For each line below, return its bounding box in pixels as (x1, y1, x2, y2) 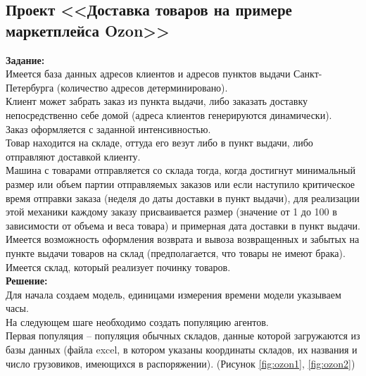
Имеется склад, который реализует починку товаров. (6, 259, 231, 274)
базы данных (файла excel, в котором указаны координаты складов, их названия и (6, 342, 358, 357)
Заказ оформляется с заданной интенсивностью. (6, 121, 211, 136)
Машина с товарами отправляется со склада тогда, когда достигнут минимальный (6, 163, 355, 177)
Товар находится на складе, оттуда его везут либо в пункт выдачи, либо (6, 135, 313, 150)
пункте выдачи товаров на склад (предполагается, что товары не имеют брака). (6, 245, 346, 260)
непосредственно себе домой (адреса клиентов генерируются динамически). (6, 107, 332, 122)
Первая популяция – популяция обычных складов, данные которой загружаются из (6, 328, 360, 343)
